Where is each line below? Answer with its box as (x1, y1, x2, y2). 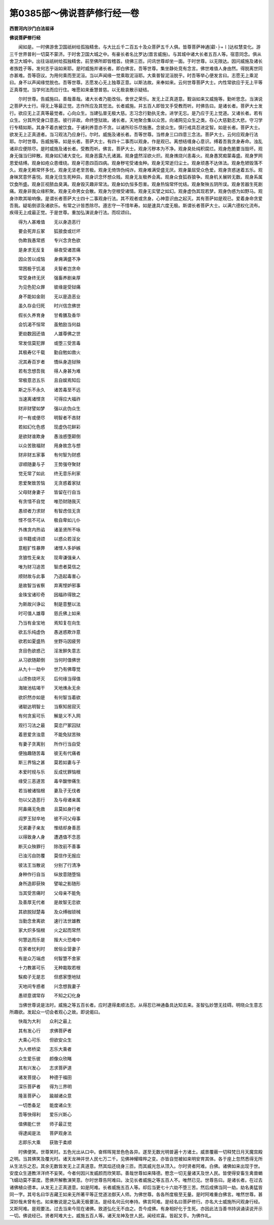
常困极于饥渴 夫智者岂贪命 (18, 265, 81, 271)
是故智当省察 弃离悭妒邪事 (18, 582, 81, 588)
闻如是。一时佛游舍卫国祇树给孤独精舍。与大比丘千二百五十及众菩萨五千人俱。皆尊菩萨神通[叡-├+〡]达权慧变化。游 (18, 44, 261, 50)
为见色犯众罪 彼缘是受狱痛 (18, 284, 81, 290)
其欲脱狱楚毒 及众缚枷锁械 (18, 908, 81, 914)
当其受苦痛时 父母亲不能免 (18, 890, 81, 896)
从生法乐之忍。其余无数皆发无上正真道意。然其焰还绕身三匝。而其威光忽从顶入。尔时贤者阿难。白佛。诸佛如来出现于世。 (9, 1163, 263, 1169)
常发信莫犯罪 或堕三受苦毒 (18, 340, 81, 346)
